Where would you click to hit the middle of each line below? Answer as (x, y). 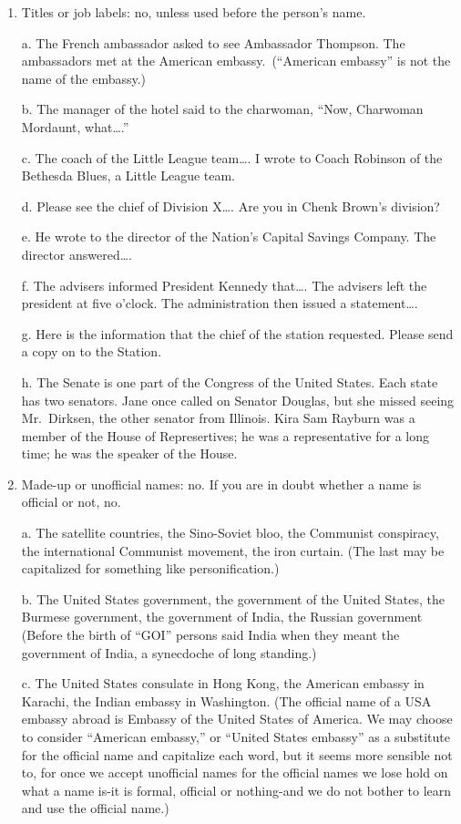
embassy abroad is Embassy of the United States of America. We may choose (237, 719)
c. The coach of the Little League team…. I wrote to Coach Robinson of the (232, 157)
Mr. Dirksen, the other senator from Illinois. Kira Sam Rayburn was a (218, 418)
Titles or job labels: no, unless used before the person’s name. (194, 12)
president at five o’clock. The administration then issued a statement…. (220, 303)
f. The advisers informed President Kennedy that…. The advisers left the (224, 285)
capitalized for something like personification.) (150, 568)
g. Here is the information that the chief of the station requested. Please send (237, 333)
